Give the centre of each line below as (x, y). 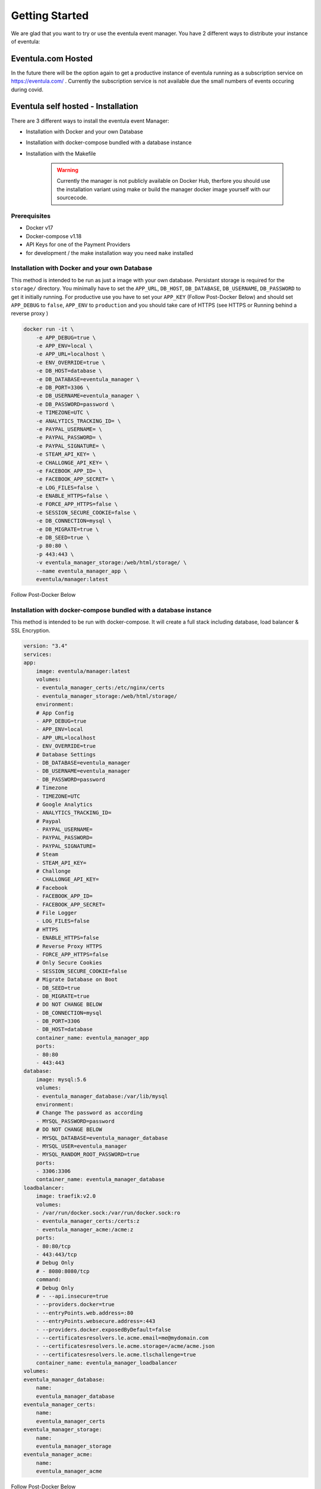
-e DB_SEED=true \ (63, 538)
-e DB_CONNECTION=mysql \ (74, 521)
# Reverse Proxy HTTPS (69, 946)
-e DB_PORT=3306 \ (63, 387)
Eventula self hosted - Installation (75, 106)
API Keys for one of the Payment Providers (78, 245)
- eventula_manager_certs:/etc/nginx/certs (100, 688)
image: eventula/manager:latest (83, 671)
